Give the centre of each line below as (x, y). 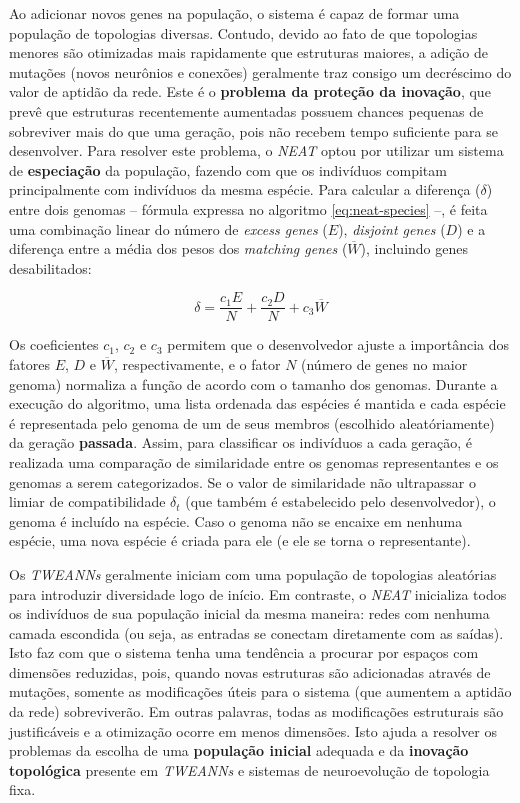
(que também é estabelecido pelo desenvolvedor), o (340, 501)
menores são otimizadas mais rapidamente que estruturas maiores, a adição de (249, 52)
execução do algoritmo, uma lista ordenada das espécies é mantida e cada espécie (257, 403)
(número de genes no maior (384, 363)
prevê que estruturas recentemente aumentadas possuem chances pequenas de (246, 110)
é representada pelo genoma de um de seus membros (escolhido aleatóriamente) (252, 422)
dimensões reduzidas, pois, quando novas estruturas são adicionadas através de (250, 671)
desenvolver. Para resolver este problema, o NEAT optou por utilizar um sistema (256, 150)
